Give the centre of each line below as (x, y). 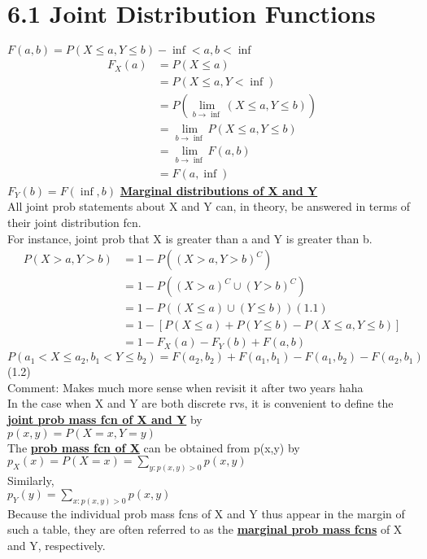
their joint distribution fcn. (74, 222)
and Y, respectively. (57, 545)
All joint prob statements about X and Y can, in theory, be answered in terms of (209, 206)
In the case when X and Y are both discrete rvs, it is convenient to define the (200, 403)
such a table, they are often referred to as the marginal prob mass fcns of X (205, 529)
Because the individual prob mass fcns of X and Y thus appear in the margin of (206, 513)
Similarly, (31, 480)
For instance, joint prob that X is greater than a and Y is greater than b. (190, 238)
